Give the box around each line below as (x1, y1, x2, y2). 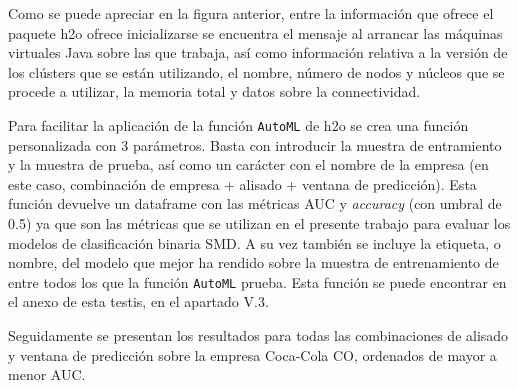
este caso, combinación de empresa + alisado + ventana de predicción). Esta (8, 173, 477, 194)
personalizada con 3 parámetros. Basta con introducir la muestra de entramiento (8, 134, 502, 155)
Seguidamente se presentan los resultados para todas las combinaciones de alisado (8, 325, 509, 346)
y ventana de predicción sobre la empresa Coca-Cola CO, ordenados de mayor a (8, 344, 497, 365)
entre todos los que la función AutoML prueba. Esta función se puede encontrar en (8, 271, 507, 292)
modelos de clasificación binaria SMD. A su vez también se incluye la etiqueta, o (8, 232, 501, 253)
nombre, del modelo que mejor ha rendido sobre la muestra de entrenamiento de (8, 252, 499, 273)
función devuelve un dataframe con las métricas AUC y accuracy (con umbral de (8, 193, 502, 214)
